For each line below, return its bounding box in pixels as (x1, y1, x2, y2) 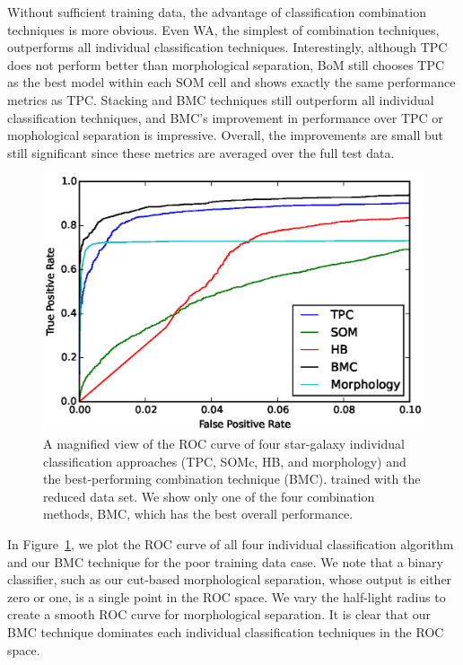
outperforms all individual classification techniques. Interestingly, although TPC (7, 38, 448, 57)
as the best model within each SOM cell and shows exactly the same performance (7, 73, 456, 92)
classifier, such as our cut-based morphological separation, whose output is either (7, 570, 452, 589)
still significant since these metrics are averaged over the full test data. (7, 143, 395, 162)
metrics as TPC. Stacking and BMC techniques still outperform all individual (7, 90, 434, 109)
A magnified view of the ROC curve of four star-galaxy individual (43, 434, 405, 453)
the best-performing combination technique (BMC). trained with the (43, 469, 421, 488)
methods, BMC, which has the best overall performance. (43, 504, 354, 523)
